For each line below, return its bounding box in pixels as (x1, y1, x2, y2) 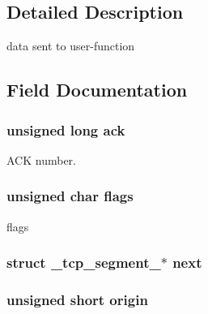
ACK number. (6, 151, 76, 168)
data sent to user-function (6, 37, 135, 54)
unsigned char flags (6, 186, 134, 206)
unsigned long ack (6, 119, 125, 140)
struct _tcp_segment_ (6, 252, 161, 273)
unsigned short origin (6, 289, 148, 309)
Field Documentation (6, 77, 188, 102)
